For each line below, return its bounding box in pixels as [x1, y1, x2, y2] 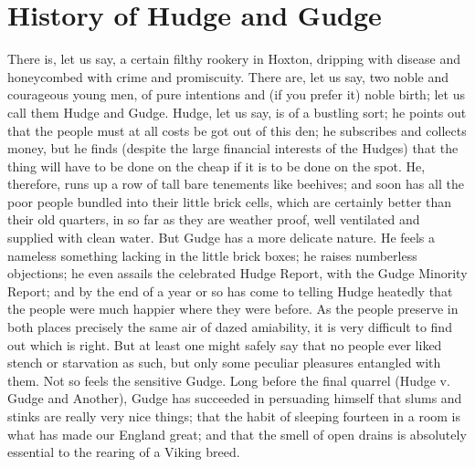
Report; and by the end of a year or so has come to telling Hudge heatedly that [7, 281, 453, 300]
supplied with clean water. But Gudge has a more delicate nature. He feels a [7, 228, 436, 247]
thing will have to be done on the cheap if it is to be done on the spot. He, [7, 156, 426, 175]
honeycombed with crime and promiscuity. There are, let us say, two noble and [7, 67, 449, 86]
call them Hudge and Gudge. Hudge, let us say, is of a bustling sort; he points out [7, 102, 467, 121]
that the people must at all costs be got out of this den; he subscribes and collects [7, 120, 467, 140]
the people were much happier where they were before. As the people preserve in [7, 299, 459, 318]
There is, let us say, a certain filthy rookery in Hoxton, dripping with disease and [7, 49, 461, 68]
